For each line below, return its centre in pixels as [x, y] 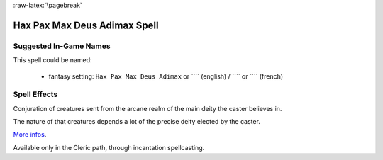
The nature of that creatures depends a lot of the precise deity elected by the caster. [137, 122]
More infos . [30, 135]
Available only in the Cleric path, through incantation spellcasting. [109, 147]
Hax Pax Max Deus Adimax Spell [86, 25]
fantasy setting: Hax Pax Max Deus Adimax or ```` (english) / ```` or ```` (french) [166, 76]
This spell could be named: [52, 60]
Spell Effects [35, 94]
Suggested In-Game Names [62, 46]
